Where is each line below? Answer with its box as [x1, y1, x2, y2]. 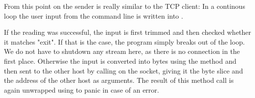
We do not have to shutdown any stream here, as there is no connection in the [4, 46, 240, 56]
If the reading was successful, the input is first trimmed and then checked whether [4, 27, 252, 37]
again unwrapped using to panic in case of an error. [4, 84, 159, 95]
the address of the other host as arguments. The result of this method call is [4, 75, 234, 85]
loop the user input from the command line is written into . [4, 10, 183, 21]
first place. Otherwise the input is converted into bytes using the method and [4, 55, 237, 66]
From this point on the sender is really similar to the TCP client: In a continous [4, 1, 245, 11]
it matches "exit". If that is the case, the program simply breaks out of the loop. [4, 36, 245, 47]
